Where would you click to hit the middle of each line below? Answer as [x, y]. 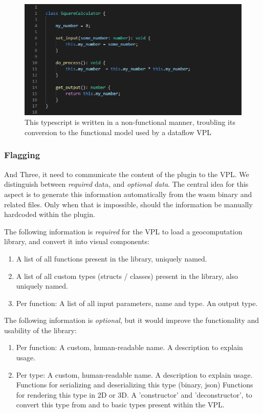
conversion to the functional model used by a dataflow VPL [118, 132]
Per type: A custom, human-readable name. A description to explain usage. [134, 374]
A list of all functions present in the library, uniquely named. [112, 258]
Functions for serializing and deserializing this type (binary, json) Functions [135, 385]
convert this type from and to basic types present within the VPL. [120, 405]
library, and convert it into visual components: [77, 241]
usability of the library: [40, 330]
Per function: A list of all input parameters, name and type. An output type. [137, 303]
